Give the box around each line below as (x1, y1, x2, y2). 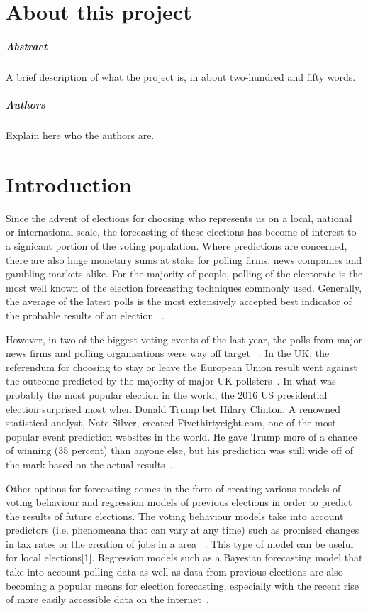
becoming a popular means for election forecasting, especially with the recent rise (6, 578, 359, 593)
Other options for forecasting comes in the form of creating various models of (6, 480, 341, 495)
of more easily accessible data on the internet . (6, 592, 209, 607)
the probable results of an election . (6, 307, 165, 322)
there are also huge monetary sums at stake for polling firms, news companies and (6, 252, 362, 267)
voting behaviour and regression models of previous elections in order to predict (6, 495, 352, 510)
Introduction (6, 169, 132, 198)
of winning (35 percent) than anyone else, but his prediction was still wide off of (6, 443, 353, 458)
